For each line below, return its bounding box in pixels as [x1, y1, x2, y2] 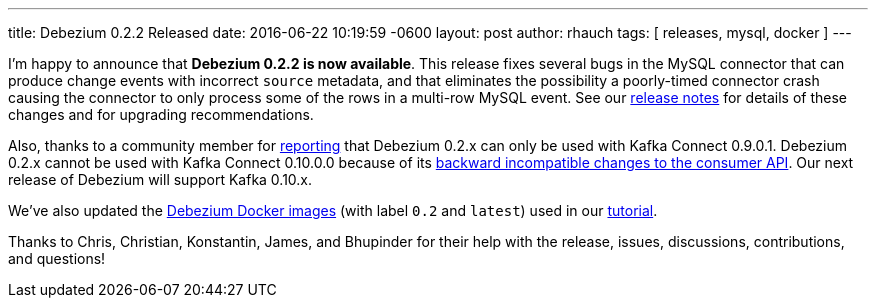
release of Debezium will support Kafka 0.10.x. [8, 171, 313, 188]
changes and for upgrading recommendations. [8, 106, 314, 123]
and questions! [8, 250, 106, 267]
